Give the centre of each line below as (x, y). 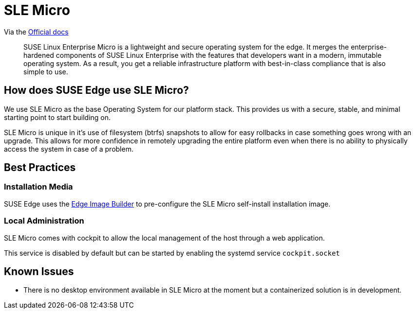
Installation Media (38, 187)
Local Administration (44, 221)
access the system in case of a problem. (69, 149)
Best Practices (40, 168)
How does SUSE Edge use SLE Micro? (96, 90)
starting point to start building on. (57, 117)
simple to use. (46, 71)
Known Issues (39, 271)
